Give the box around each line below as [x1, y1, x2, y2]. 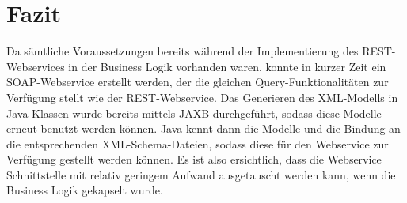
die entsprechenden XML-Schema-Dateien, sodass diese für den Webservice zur [6, 135, 389, 152]
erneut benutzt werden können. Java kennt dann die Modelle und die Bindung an [6, 120, 401, 137]
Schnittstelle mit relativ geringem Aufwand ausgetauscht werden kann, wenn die [6, 166, 396, 182]
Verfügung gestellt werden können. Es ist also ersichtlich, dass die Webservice [6, 151, 382, 167]
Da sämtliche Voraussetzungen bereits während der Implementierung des [6, 43, 359, 59]
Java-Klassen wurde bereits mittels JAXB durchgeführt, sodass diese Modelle [6, 104, 382, 121]
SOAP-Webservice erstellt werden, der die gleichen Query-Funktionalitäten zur [6, 73, 389, 90]
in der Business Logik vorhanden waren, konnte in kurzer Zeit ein [68, 58, 386, 74]
